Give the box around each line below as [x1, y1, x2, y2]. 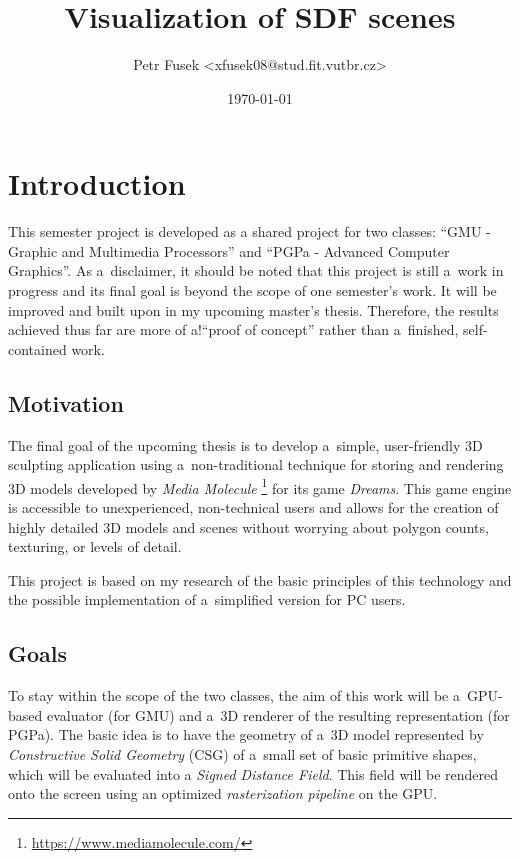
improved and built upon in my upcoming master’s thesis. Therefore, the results [8, 299, 499, 320]
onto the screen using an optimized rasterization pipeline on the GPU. [8, 783, 438, 804]
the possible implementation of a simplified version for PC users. [8, 589, 406, 610]
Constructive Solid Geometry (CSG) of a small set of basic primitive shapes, [8, 744, 477, 764]
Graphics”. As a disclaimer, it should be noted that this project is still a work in [8, 260, 504, 281]
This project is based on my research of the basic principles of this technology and [8, 569, 512, 590]
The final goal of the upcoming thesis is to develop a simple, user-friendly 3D [8, 434, 483, 455]
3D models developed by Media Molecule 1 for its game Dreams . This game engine [8, 474, 512, 498]
